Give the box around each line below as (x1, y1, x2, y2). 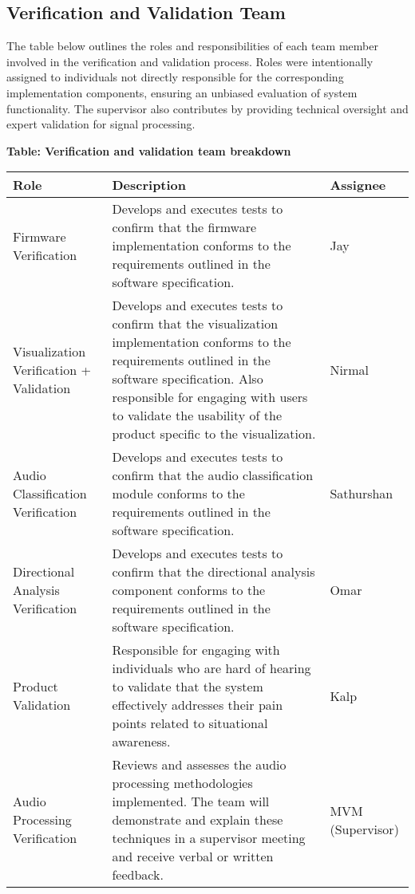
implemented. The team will (112, 792, 270, 811)
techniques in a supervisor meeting (112, 829, 306, 848)
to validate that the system (112, 677, 263, 696)
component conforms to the (112, 581, 266, 600)
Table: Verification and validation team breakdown (6, 142, 291, 159)
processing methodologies (112, 774, 253, 793)
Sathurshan (330, 484, 393, 503)
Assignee (330, 175, 386, 195)
